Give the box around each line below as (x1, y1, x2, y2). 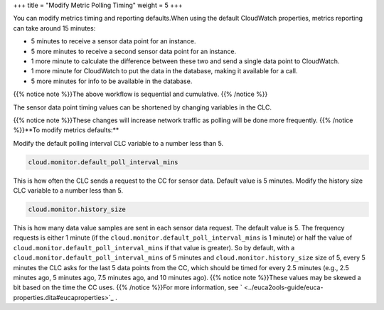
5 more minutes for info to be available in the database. (31, 77, 193, 85)
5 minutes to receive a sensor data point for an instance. (31, 37, 196, 46)
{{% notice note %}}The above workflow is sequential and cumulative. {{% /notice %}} (13, 90, 268, 99)
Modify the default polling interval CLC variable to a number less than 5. (13, 139, 224, 147)
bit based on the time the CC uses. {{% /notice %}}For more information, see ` (13, 283, 242, 292)
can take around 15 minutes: (13, 23, 96, 32)
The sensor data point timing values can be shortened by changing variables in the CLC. (13, 103, 272, 112)
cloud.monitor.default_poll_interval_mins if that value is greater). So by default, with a (13, 243, 295, 252)
